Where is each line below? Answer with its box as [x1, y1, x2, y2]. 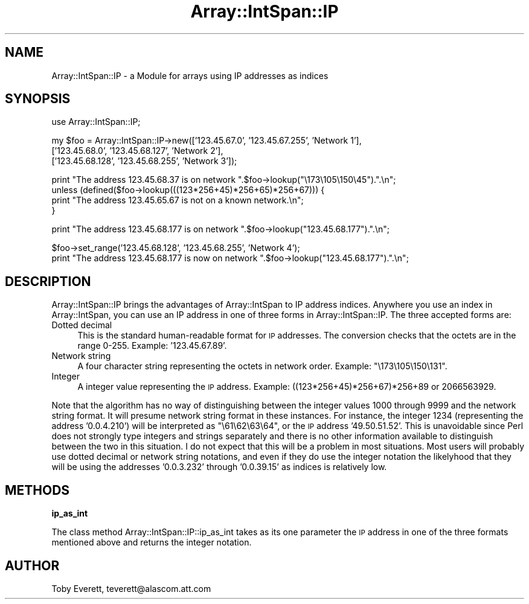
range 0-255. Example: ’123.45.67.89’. [77, 340, 227, 351]
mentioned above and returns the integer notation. [51, 537, 252, 548]
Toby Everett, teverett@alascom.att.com [51, 583, 211, 594]
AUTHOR [5, 558, 60, 573]
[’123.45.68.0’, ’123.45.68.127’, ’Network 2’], [51, 145, 223, 156]
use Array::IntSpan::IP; [51, 116, 141, 127]
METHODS [5, 482, 70, 498]
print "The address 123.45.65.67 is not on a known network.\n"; [51, 195, 304, 206]
